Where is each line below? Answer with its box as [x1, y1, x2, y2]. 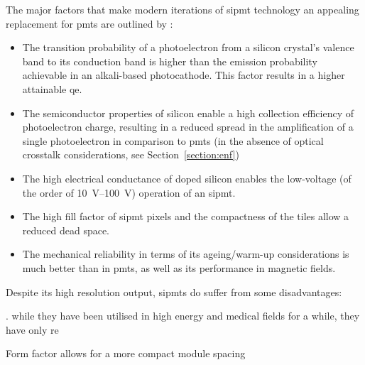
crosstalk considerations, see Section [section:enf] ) [22, 147, 239, 162]
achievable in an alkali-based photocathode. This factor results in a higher [22, 67, 345, 82]
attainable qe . [22, 81, 82, 96]
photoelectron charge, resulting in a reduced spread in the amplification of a [22, 119, 354, 134]
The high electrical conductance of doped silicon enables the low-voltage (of [22, 170, 352, 185]
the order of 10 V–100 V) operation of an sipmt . [22, 185, 236, 200]
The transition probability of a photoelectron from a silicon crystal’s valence [22, 40, 354, 55]
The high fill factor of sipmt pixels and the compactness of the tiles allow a [22, 209, 349, 224]
